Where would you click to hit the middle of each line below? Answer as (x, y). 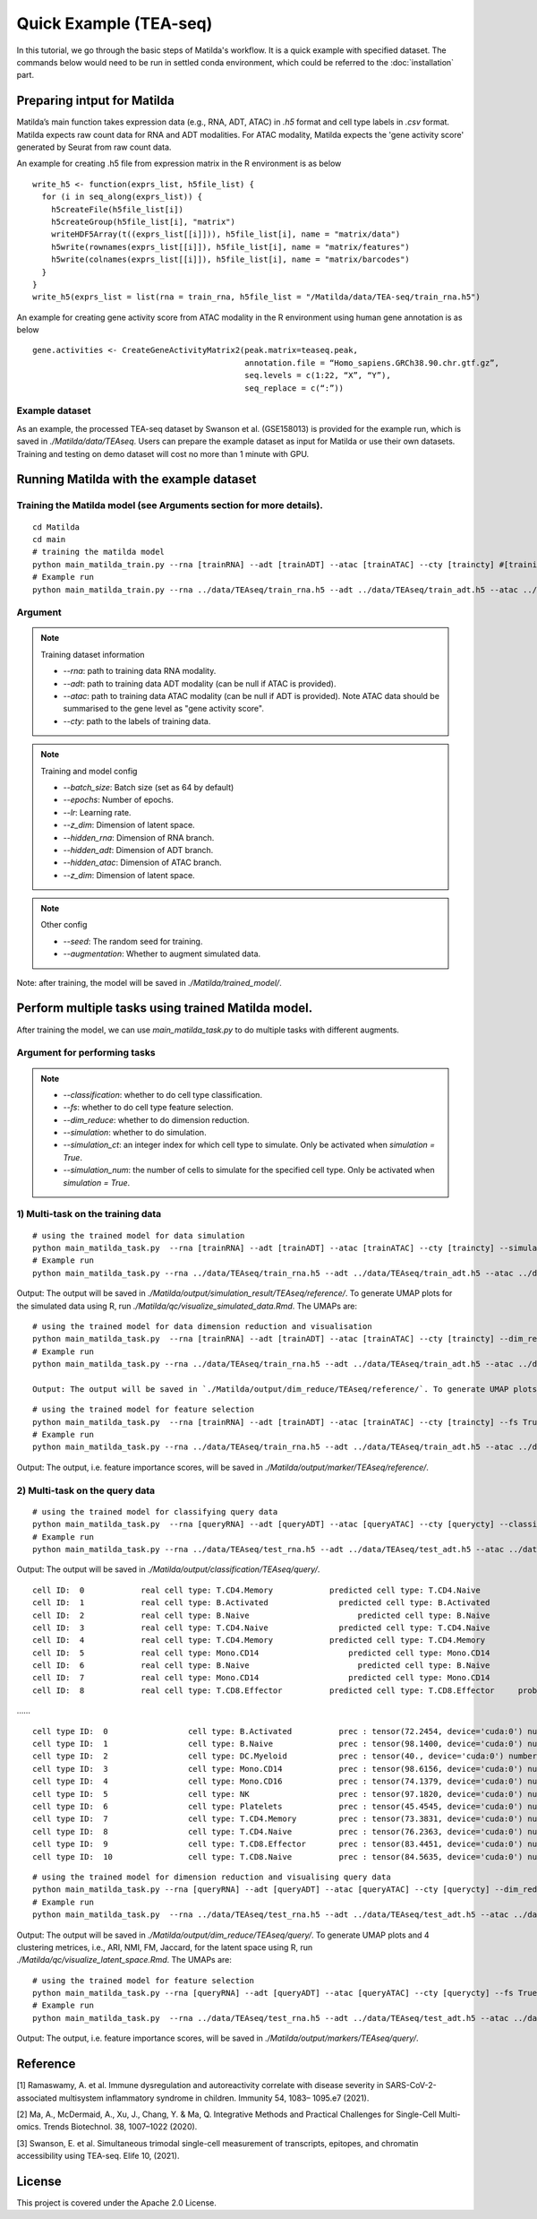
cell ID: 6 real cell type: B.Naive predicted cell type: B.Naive (261, 1666)
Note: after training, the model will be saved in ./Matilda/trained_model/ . (149, 982)
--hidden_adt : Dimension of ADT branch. (138, 850)
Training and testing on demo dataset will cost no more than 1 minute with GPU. (163, 453)
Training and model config (89, 771)
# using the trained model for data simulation (139, 1235)
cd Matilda (56, 527)
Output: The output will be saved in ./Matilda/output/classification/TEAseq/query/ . (168, 1569)
